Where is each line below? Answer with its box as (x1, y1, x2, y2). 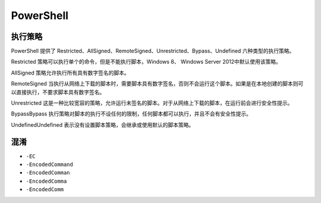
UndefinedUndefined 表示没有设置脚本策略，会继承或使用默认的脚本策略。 (11, 121, 194, 128)
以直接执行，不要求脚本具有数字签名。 (11, 88, 105, 95)
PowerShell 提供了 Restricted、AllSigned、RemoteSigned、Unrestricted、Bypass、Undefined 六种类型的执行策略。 (11, 48, 295, 55)
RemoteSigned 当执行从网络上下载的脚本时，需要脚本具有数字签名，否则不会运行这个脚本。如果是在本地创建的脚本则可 (11, 80, 304, 88)
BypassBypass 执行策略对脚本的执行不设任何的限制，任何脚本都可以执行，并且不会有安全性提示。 (11, 110, 252, 117)
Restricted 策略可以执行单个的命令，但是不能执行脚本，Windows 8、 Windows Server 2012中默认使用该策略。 (11, 58, 282, 65)
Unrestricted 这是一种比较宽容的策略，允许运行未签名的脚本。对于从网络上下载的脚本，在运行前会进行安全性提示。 (11, 99, 293, 107)
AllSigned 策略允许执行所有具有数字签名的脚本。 (11, 69, 130, 76)
